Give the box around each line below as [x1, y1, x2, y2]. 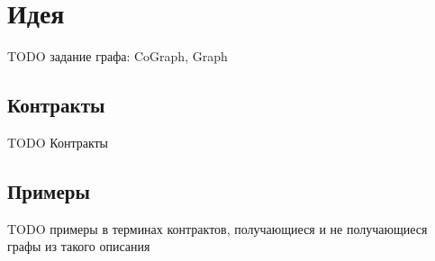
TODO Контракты [7, 132, 109, 151]
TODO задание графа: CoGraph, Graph [7, 47, 228, 66]
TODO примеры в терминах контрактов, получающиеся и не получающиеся [7, 219, 428, 238]
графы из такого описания [7, 237, 150, 256]
